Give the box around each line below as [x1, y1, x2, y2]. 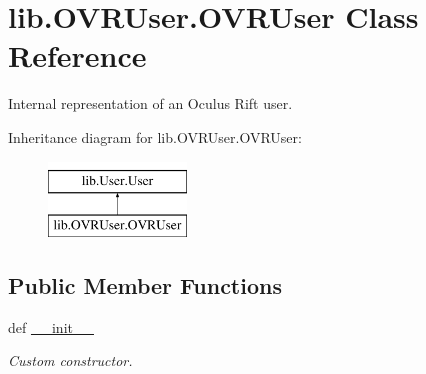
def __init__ [8, 316, 94, 337]
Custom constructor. [8, 350, 133, 371]
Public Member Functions [8, 270, 282, 301]
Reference [8, 35, 147, 76]
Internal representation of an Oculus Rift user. [8, 93, 293, 114]
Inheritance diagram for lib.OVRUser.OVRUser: [8, 126, 302, 147]
